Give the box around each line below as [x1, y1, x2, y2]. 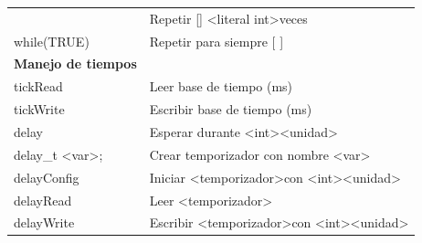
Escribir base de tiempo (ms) [149, 100, 312, 119]
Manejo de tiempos [14, 54, 137, 73]
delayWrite [14, 213, 75, 232]
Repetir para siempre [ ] [149, 31, 284, 50]
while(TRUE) [14, 31, 90, 50]
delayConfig [14, 167, 79, 186]
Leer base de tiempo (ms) [149, 77, 293, 96]
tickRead [14, 77, 63, 96]
